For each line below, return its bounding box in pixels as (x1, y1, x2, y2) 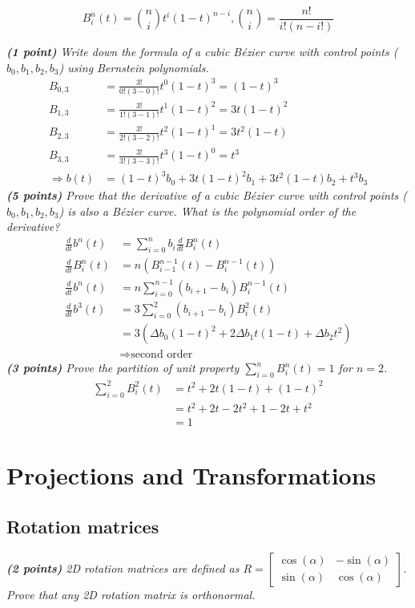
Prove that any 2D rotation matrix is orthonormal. (6, 586, 256, 602)
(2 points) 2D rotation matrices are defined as (6, 559, 240, 576)
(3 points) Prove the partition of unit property (6, 359, 240, 376)
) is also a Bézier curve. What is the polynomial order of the (58, 202, 357, 219)
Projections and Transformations (6, 459, 377, 492)
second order (131, 349, 193, 361)
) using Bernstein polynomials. (58, 59, 209, 75)
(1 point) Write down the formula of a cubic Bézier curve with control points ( (6, 43, 398, 60)
